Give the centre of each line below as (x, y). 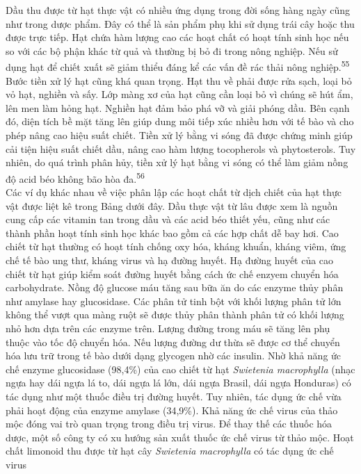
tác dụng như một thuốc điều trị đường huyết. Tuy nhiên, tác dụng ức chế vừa (174, 396)
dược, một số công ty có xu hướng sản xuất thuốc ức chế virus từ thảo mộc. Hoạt (180, 437)
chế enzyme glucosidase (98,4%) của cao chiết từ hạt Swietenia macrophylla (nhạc (180, 369)
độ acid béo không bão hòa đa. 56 (75, 177)
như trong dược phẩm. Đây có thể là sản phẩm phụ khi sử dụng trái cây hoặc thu (180, 23)
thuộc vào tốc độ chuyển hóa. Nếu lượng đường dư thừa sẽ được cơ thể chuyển (173, 342)
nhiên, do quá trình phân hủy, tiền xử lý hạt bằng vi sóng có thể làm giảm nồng (177, 162)
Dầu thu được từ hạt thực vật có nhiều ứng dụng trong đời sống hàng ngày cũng (178, 10)
